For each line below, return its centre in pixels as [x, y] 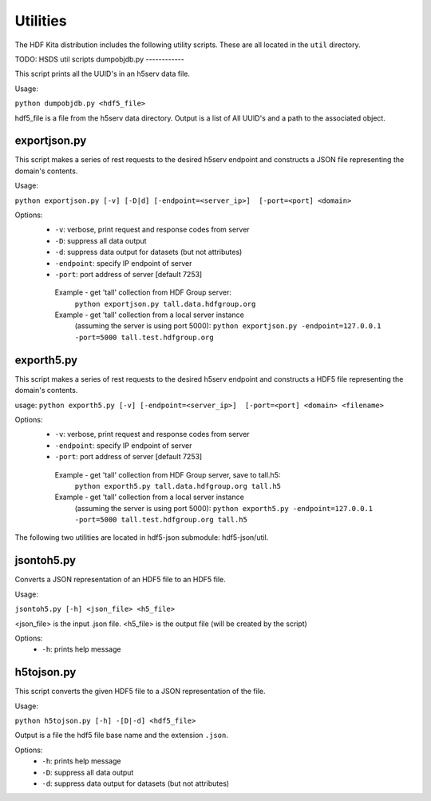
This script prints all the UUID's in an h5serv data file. [103, 74]
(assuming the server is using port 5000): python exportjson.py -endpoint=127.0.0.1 [228, 326]
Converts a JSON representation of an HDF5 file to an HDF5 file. [121, 580]
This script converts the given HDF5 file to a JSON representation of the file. [140, 692]
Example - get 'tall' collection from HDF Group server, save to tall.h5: [168, 474]
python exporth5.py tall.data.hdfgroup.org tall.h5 [178, 486]
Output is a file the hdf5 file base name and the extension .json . [122, 736]
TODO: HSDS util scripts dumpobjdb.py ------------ [100, 59]
